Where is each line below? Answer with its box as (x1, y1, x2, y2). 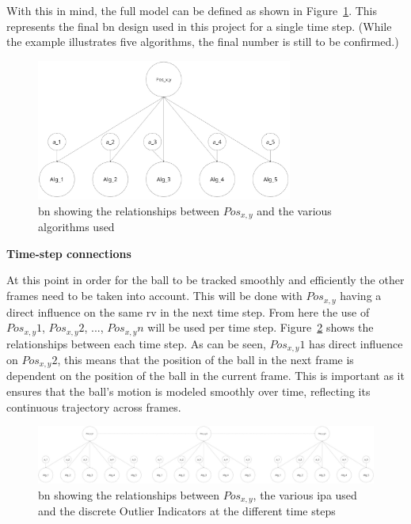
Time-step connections (6, 245, 131, 261)
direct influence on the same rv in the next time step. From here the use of (6, 303, 370, 320)
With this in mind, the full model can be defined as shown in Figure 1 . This (6, 2, 378, 18)
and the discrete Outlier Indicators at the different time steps (38, 503, 336, 519)
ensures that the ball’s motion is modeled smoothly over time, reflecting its (6, 383, 371, 400)
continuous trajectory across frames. (6, 398, 181, 415)
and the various (257, 202, 332, 218)
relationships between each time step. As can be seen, (6, 335, 266, 351)
